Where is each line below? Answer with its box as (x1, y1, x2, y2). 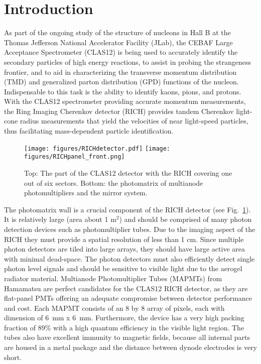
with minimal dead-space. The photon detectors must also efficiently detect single (4, 253, 255, 264)
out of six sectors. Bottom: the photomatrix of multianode (24, 177, 203, 188)
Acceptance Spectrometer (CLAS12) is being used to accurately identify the (4, 47, 238, 57)
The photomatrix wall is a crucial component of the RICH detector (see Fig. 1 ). (4, 204, 251, 214)
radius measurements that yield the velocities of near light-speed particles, (20, 115, 248, 126)
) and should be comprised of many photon (119, 214, 252, 224)
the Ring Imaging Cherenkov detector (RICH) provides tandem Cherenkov (4, 105, 234, 116)
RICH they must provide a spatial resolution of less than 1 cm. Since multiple (4, 233, 244, 244)
